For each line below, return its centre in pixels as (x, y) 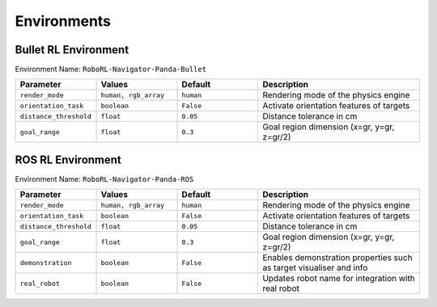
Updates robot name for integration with (339, 279)
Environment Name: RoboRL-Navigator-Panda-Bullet (110, 69)
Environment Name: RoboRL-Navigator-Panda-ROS (104, 179)
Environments (63, 21)
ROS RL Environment (68, 160)
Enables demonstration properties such (337, 258)
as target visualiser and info (315, 268)
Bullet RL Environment (72, 50)
